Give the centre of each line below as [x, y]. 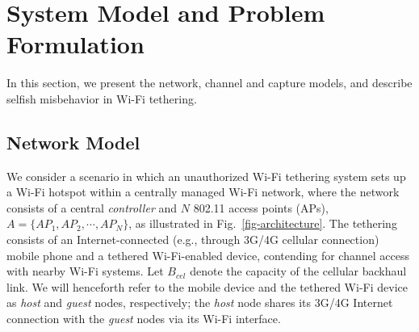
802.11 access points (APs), [261, 207]
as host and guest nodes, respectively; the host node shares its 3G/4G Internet [200, 303]
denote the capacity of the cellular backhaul [298, 271]
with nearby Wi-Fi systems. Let [85, 271]
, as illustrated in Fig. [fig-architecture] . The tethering [263, 223]
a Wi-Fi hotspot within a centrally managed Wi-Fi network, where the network [203, 192]
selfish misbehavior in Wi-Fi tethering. [102, 98]
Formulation [75, 44]
